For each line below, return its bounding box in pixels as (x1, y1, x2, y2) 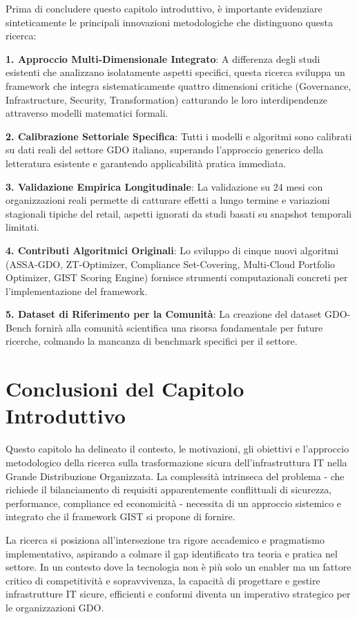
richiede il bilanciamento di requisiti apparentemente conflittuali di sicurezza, (6, 482, 332, 497)
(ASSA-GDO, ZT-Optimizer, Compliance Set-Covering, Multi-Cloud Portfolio (6, 256, 336, 271)
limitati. (6, 220, 40, 234)
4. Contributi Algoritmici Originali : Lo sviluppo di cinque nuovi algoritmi (6, 242, 339, 257)
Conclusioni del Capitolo (6, 374, 244, 403)
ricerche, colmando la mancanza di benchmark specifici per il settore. (6, 334, 298, 348)
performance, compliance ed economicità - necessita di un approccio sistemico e (6, 495, 342, 510)
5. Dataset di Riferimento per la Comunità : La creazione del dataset (6, 307, 322, 321)
